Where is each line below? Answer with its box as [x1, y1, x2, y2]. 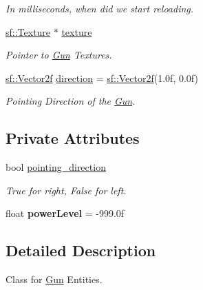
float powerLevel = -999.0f [6, 206, 125, 220]
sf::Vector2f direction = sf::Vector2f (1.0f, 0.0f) [6, 70, 198, 85]
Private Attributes [6, 127, 140, 149]
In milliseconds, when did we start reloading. [6, 1, 194, 15]
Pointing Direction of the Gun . [6, 94, 136, 108]
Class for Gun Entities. [6, 272, 103, 287]
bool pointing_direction [6, 160, 106, 174]
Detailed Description [6, 240, 156, 261]
